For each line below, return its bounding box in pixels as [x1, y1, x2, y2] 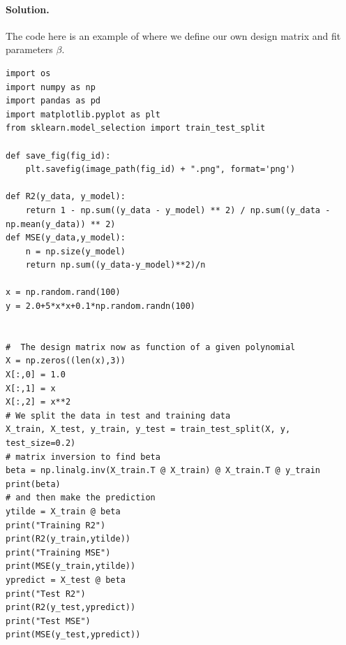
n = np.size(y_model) [25, 246, 126, 256]
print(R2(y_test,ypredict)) [6, 602, 136, 613]
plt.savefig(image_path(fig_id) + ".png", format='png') [25, 164, 296, 175]
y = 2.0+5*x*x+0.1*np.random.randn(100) [6, 301, 196, 312]
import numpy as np [6, 82, 96, 92]
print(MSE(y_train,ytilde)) [6, 561, 136, 572]
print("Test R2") [6, 588, 86, 599]
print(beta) [6, 479, 61, 489]
